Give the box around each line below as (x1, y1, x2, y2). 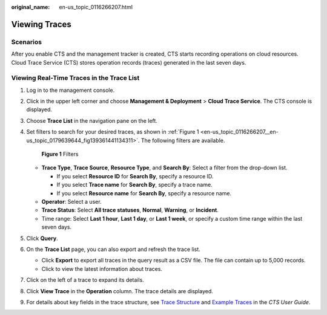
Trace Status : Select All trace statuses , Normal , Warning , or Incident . (41, 206, 219, 214)
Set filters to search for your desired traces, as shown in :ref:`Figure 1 (26, 128, 199, 135)
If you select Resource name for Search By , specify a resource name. (56, 189, 232, 196)
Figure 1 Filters (41, 151, 79, 158)
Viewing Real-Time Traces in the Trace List (11, 74, 140, 82)
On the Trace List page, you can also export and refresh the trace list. (26, 245, 201, 253)
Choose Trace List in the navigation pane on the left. (26, 117, 157, 124)
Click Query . (26, 235, 58, 242)
